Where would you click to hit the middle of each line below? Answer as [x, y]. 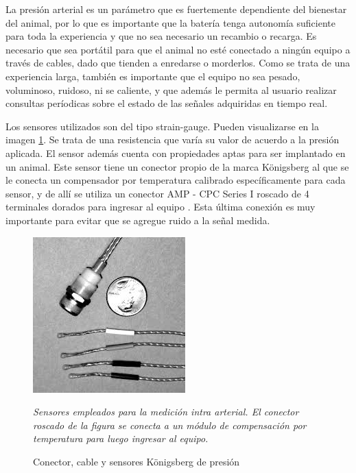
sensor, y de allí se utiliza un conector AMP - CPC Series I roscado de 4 [157, 193]
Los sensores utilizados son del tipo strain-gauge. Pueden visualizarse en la [162, 126]
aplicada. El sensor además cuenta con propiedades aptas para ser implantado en [176, 153]
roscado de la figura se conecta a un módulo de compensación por [170, 425]
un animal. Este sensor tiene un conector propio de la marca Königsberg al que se [177, 166]
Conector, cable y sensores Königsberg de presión [137, 461]
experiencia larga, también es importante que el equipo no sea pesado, [153, 76]
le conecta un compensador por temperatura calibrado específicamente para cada [176, 180]
